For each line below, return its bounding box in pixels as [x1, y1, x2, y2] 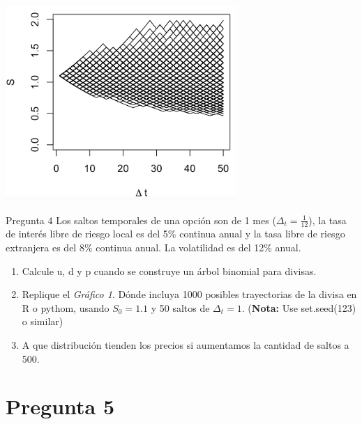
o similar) [22, 314, 63, 329]
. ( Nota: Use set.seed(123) [241, 300, 356, 315]
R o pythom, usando [22, 300, 110, 315]
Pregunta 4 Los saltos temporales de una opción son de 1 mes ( [6, 212, 276, 227]
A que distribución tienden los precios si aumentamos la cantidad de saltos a [22, 337, 349, 352]
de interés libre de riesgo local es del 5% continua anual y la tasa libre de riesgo [6, 226, 345, 241]
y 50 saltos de [151, 300, 210, 315]
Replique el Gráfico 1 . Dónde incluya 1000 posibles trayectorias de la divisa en [22, 287, 357, 301]
